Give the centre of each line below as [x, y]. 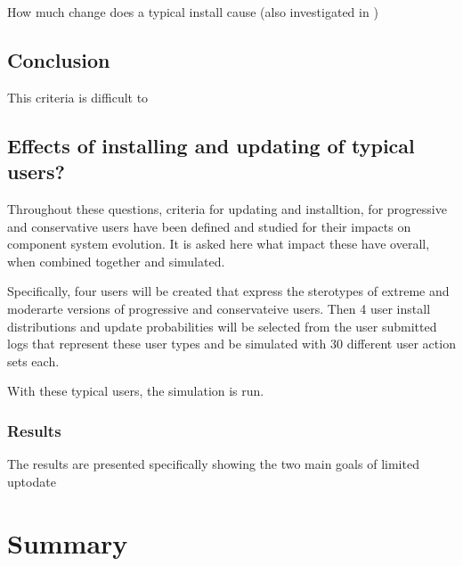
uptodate [32, 481]
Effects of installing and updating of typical [211, 145]
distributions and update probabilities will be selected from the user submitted [222, 326]
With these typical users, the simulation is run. [136, 391]
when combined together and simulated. [116, 261]
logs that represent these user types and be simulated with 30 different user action [231, 344]
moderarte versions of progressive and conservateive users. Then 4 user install [219, 308]
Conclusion [59, 59]
